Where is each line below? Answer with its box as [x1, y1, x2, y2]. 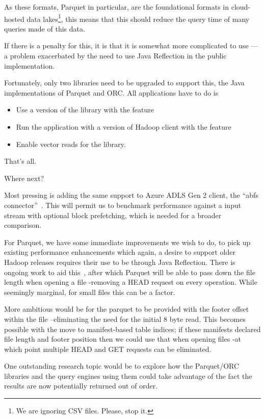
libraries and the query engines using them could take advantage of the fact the [4, 370, 252, 381]
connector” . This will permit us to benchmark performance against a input [4, 199, 242, 210]
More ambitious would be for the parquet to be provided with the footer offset [4, 304, 249, 314]
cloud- [231, 2, 250, 12]
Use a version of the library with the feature [16, 104, 154, 115]
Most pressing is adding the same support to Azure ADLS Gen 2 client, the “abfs [4, 190, 258, 200]
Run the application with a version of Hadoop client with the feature [16, 122, 231, 132]
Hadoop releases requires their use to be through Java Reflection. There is [4, 256, 235, 267]
